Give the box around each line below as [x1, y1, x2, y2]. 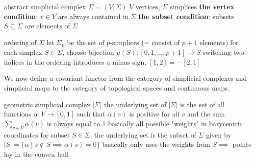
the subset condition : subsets [138, 11, 234, 21]
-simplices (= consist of [110, 37, 180, 47]
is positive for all [129, 109, 179, 119]
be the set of [67, 37, 104, 47]
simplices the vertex [170, 1, 235, 11]
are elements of [25, 21, 70, 31]
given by [206, 129, 231, 139]
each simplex [4, 47, 42, 57]
